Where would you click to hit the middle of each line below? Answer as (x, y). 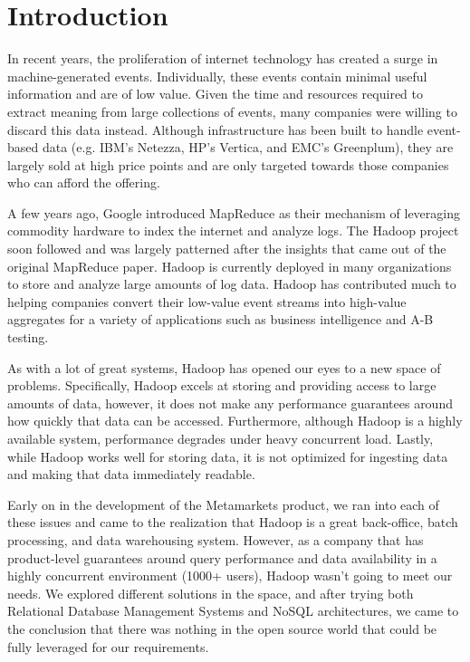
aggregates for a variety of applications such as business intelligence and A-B (221, 319)
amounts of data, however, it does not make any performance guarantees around (230, 403)
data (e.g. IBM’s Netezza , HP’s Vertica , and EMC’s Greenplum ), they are (248, 147)
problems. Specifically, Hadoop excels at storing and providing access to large (222, 385)
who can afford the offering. (84, 182)
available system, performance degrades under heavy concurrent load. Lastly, (221, 438)
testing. (28, 337)
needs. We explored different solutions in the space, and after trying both (211, 593)
